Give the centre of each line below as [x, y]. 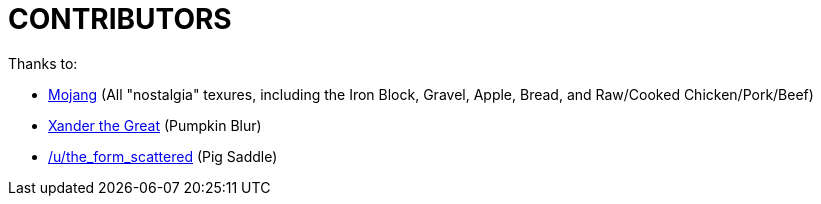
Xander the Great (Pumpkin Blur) [155, 125]
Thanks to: [43, 63]
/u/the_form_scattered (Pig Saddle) [163, 156]
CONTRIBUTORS [120, 19]
